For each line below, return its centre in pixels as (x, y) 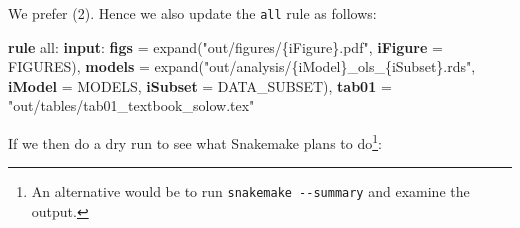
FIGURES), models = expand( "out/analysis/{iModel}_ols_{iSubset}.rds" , (242, 66)
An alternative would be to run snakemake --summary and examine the (250, 191)
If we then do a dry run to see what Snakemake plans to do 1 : (195, 141)
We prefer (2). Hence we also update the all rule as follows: (192, 13)
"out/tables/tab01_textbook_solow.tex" (131, 105)
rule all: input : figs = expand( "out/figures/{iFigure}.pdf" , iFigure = (225, 46)
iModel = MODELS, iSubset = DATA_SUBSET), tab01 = (200, 85)
